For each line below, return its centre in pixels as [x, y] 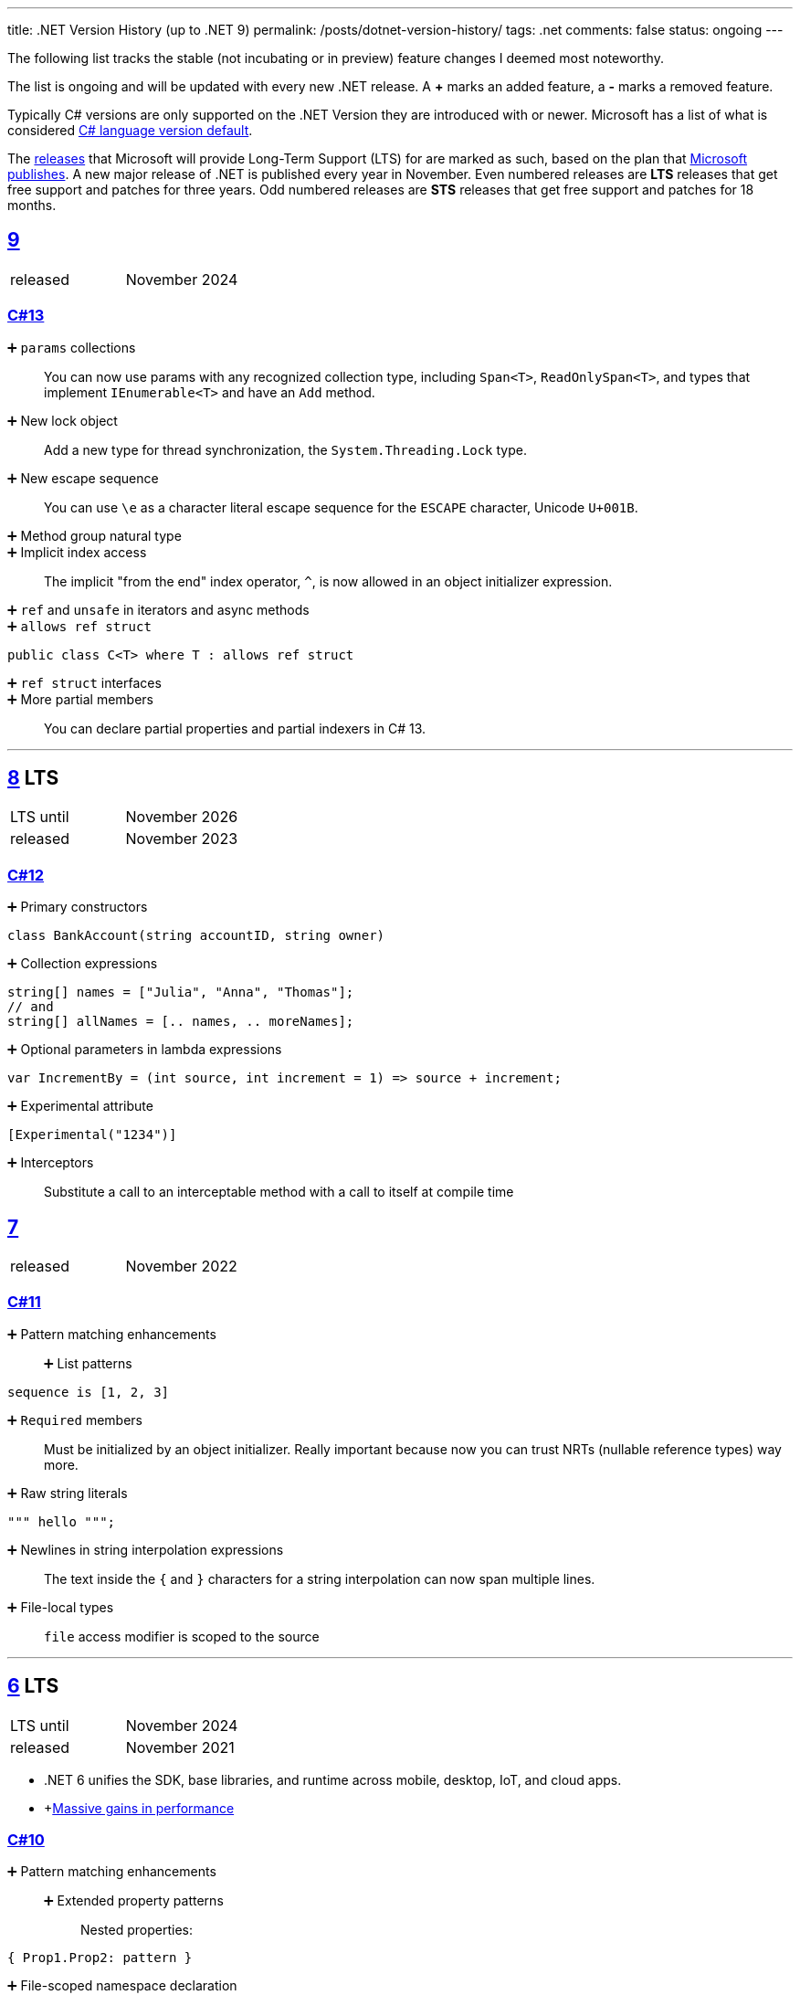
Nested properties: [137, 1930]
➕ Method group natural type [95, 535]
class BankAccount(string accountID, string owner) [196, 936]
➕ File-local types [61, 1607]
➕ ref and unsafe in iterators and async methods [158, 609]
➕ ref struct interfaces [84, 682]
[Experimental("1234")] [92, 1135]
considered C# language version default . [130, 130]
